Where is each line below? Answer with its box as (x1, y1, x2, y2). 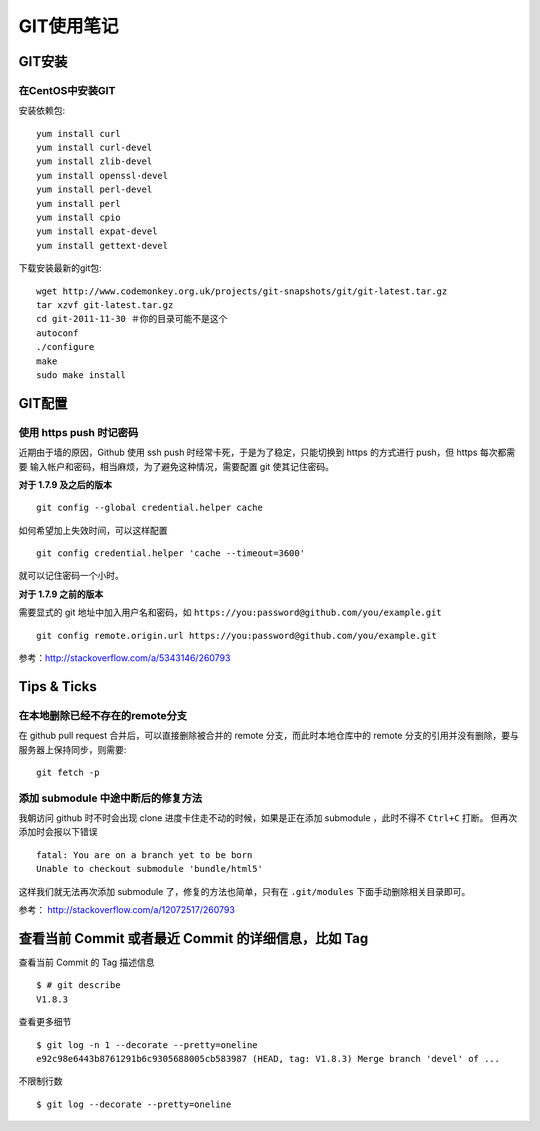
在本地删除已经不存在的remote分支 (18, 708, 188, 722)
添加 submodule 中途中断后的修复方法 (18, 791, 203, 805)
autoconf (36, 327, 79, 339)
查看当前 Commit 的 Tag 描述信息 (18, 956, 155, 968)
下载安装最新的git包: (18, 262, 102, 274)
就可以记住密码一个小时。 (18, 570, 124, 582)
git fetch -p (36, 766, 100, 778)
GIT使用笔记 (18, 15, 119, 37)
